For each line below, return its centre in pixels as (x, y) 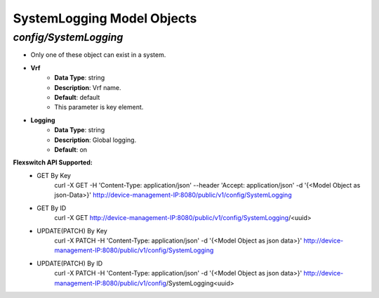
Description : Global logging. (95, 140)
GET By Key (54, 175)
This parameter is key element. (99, 107)
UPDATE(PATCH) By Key (72, 231)
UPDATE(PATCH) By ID (70, 263)
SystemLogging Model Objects (105, 18)
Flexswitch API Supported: (53, 162)
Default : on (71, 149)
